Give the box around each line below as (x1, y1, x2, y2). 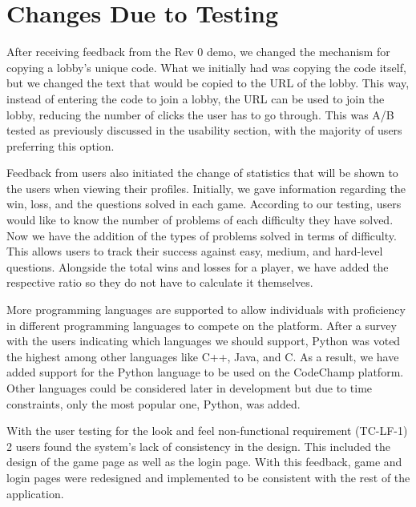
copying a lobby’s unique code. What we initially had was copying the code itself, (6, 58, 406, 75)
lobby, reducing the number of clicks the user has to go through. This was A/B (6, 106, 394, 123)
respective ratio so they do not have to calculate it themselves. (6, 274, 313, 291)
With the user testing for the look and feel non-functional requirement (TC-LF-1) (6, 422, 408, 439)
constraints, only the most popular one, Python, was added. (6, 395, 301, 412)
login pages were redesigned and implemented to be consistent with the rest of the (6, 469, 410, 485)
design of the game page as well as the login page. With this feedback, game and (6, 453, 402, 470)
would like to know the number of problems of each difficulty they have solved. (6, 211, 394, 228)
